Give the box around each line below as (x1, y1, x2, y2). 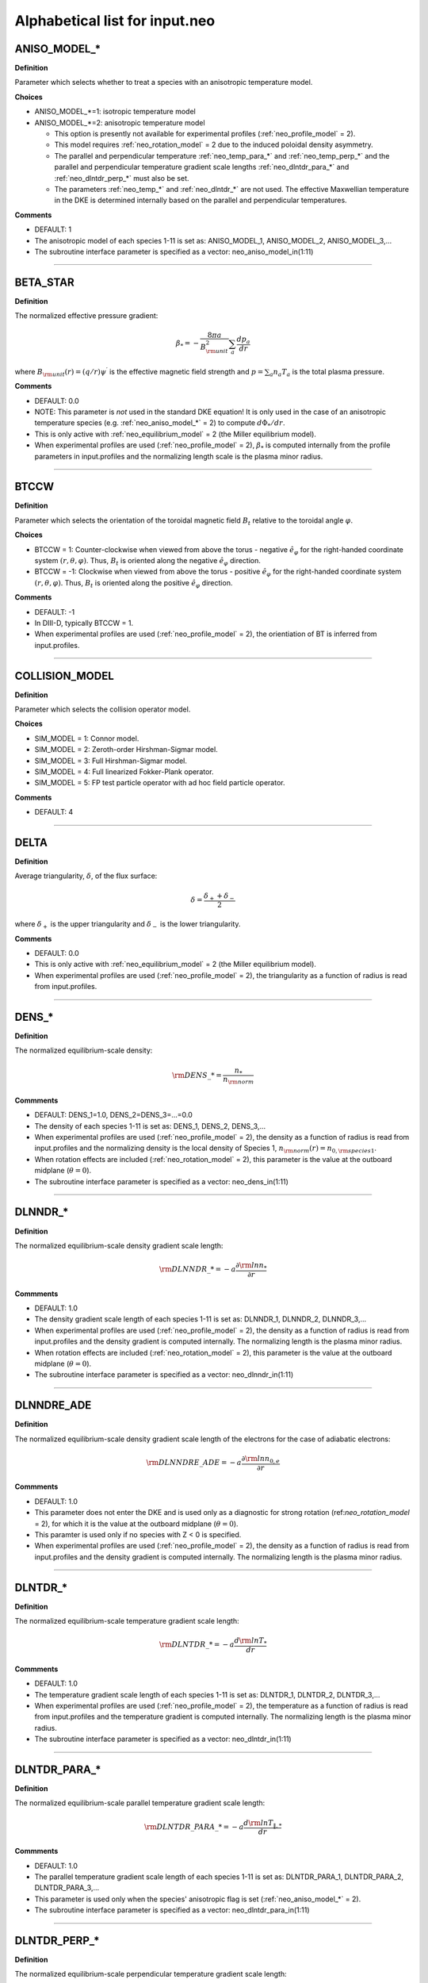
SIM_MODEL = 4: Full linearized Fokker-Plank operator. (34, 766, 214, 777)
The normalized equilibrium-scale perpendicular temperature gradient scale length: (14, 1970, 287, 1979)
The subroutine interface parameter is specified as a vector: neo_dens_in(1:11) (34, 1176, 289, 1186)
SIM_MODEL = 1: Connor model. (34, 734, 139, 743)
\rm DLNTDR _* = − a (159, 1640, 235, 1649)
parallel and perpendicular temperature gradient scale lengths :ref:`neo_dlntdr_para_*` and (54, 163, 350, 172)
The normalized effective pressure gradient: (14, 311, 159, 320)
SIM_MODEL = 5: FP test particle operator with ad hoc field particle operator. (34, 778, 285, 788)
